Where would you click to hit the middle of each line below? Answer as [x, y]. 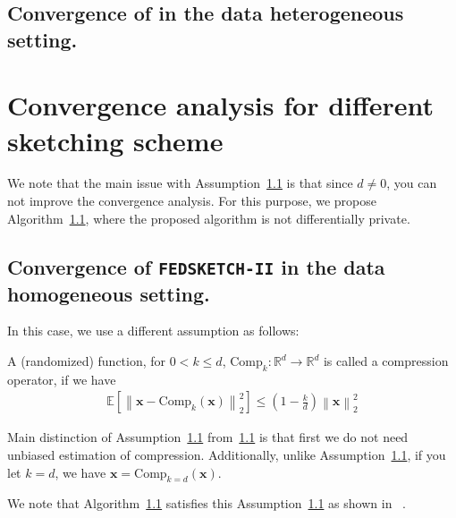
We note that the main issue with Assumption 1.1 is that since [180, 183]
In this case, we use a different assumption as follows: [153, 331]
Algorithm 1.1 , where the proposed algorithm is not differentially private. [209, 218]
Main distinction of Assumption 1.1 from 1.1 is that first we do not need [208, 437]
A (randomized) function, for [87, 361]
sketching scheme [115, 140]
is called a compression [386, 361]
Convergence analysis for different [221, 105]
